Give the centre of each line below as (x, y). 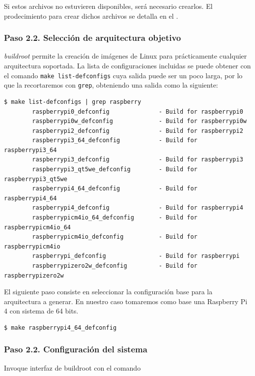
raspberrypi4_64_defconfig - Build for (115, 189)
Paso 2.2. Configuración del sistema (76, 349)
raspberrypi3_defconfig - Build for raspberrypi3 (138, 160)
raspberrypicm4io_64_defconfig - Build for (115, 218)
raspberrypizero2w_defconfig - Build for (115, 266)
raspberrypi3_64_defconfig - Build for (115, 141)
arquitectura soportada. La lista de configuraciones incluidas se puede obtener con (127, 65)
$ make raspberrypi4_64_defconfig (60, 328)
